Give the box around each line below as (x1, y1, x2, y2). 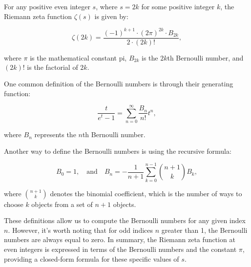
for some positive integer (141, 1, 215, 11)
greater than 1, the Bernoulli (161, 225, 248, 235)
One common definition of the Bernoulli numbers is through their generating (4, 78, 233, 88)
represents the (34, 129, 76, 140)
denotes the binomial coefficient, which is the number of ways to (50, 188, 242, 198)
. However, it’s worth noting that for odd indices (8, 225, 153, 235)
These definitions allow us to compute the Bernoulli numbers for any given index (4, 215, 246, 226)
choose (4, 199, 23, 209)
